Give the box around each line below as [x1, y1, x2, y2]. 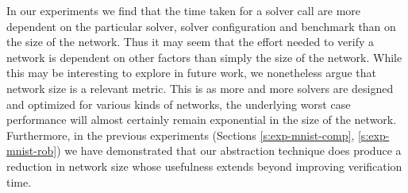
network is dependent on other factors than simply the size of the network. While [6, 48, 402, 65]
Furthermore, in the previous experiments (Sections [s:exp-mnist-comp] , [6, 126, 355, 143]
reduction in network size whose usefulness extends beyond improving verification [6, 157, 402, 174]
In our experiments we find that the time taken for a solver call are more [6, 2, 361, 18]
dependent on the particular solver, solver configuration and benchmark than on [6, 17, 396, 34]
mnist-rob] [6, 142, 57, 159]
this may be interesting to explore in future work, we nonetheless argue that [6, 64, 376, 81]
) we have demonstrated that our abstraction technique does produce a [56, 142, 402, 159]
